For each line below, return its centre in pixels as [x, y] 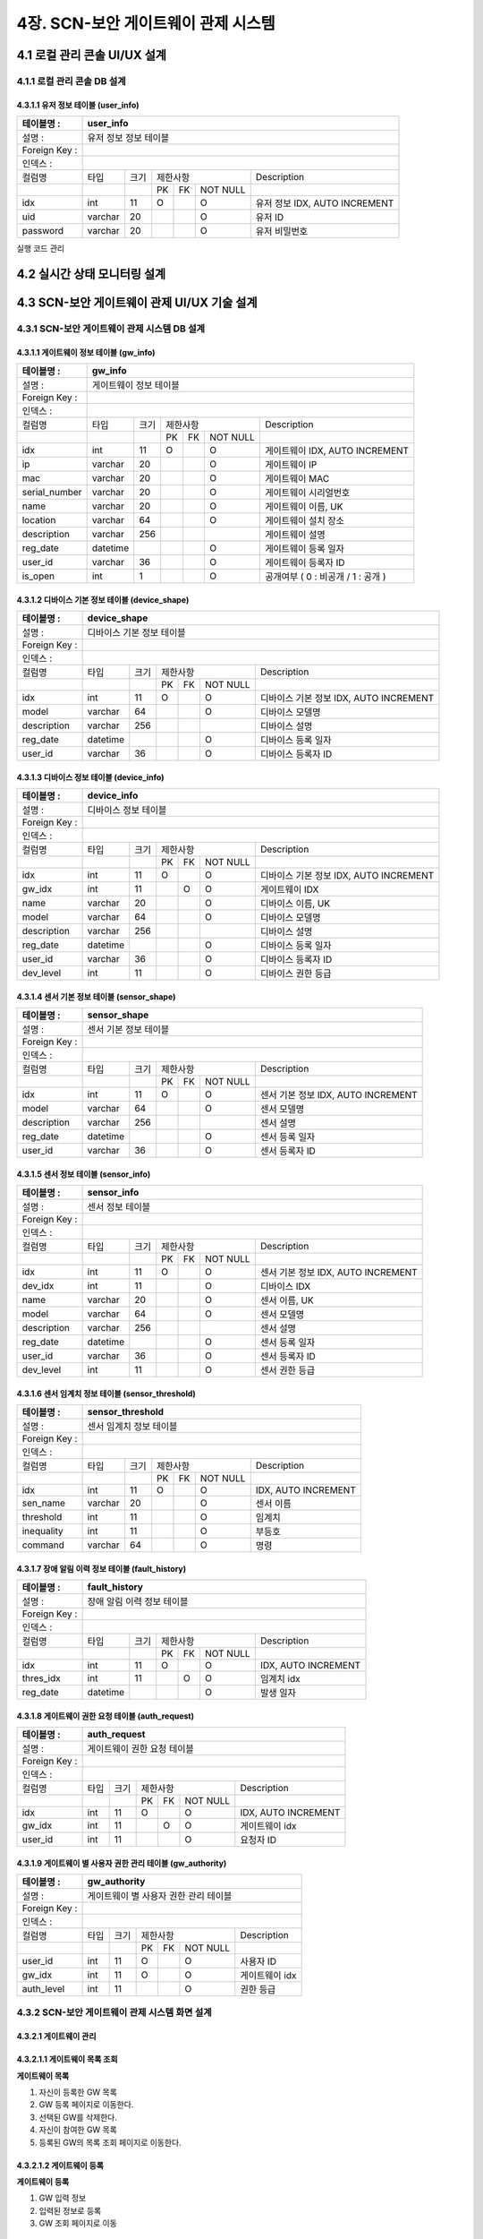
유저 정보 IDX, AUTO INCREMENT [325, 203]
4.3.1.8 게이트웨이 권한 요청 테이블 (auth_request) [106, 1716]
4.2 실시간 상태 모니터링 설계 [91, 274]
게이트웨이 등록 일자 [305, 549]
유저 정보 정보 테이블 [128, 138]
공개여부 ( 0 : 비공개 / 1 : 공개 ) [326, 577]
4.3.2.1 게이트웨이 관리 [56, 2037]
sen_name [44, 1503]
